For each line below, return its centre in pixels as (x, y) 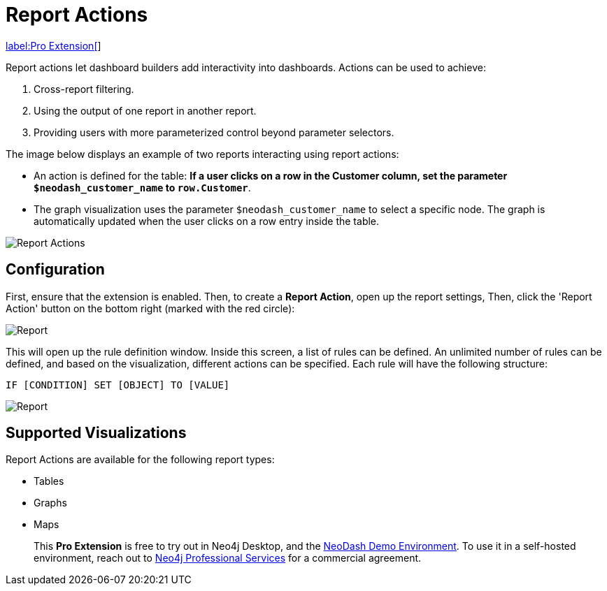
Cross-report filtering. (84, 89)
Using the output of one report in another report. (145, 110)
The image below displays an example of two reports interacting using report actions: (202, 154)
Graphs (50, 503)
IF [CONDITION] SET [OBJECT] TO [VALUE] (118, 385)
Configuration (55, 270)
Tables (49, 481)
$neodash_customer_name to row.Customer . (142, 187)
